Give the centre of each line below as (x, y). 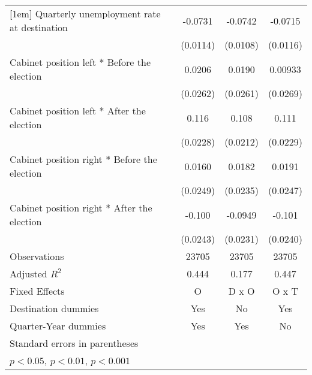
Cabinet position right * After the (81, 208)
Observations (37, 256)
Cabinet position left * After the (78, 111)
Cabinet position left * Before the (80, 62)
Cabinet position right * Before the (83, 159)
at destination (39, 27)
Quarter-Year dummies (58, 326)
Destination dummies (54, 308)
